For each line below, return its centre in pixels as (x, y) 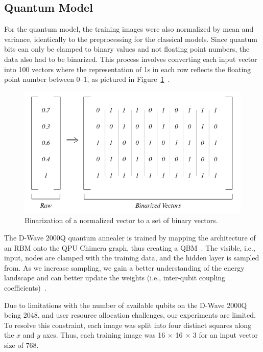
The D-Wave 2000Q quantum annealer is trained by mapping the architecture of (130, 237)
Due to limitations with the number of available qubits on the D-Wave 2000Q (126, 305)
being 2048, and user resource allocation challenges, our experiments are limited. (130, 315)
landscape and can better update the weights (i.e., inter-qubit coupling (115, 278)
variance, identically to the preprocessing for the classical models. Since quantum (131, 39)
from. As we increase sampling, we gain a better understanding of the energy (124, 267)
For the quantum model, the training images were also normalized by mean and (129, 29)
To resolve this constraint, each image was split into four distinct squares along (128, 325)
